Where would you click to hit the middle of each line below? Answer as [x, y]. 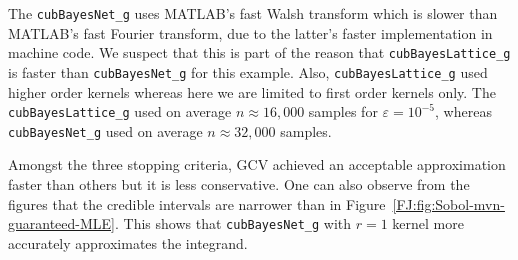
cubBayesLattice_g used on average [120, 111]
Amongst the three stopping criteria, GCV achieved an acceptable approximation [257, 164]
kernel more [428, 223]
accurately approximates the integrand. [128, 242]
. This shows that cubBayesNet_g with [233, 223]
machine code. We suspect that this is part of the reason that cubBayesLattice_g [259, 52]
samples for [343, 111]
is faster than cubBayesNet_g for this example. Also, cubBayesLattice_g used [248, 71]
